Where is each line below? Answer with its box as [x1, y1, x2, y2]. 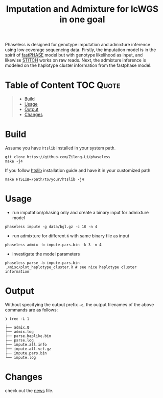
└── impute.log [5, 355, 36, 360]
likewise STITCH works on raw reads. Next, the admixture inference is [5, 57, 146, 63]
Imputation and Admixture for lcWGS [6, 3, 159, 15]
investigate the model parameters [12, 251, 80, 256]
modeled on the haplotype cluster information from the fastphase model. [5, 62, 152, 68]
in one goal [59, 14, 105, 25]
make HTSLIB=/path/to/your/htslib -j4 [5, 177, 84, 182]
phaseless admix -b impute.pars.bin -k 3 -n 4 [5, 242, 102, 247]
